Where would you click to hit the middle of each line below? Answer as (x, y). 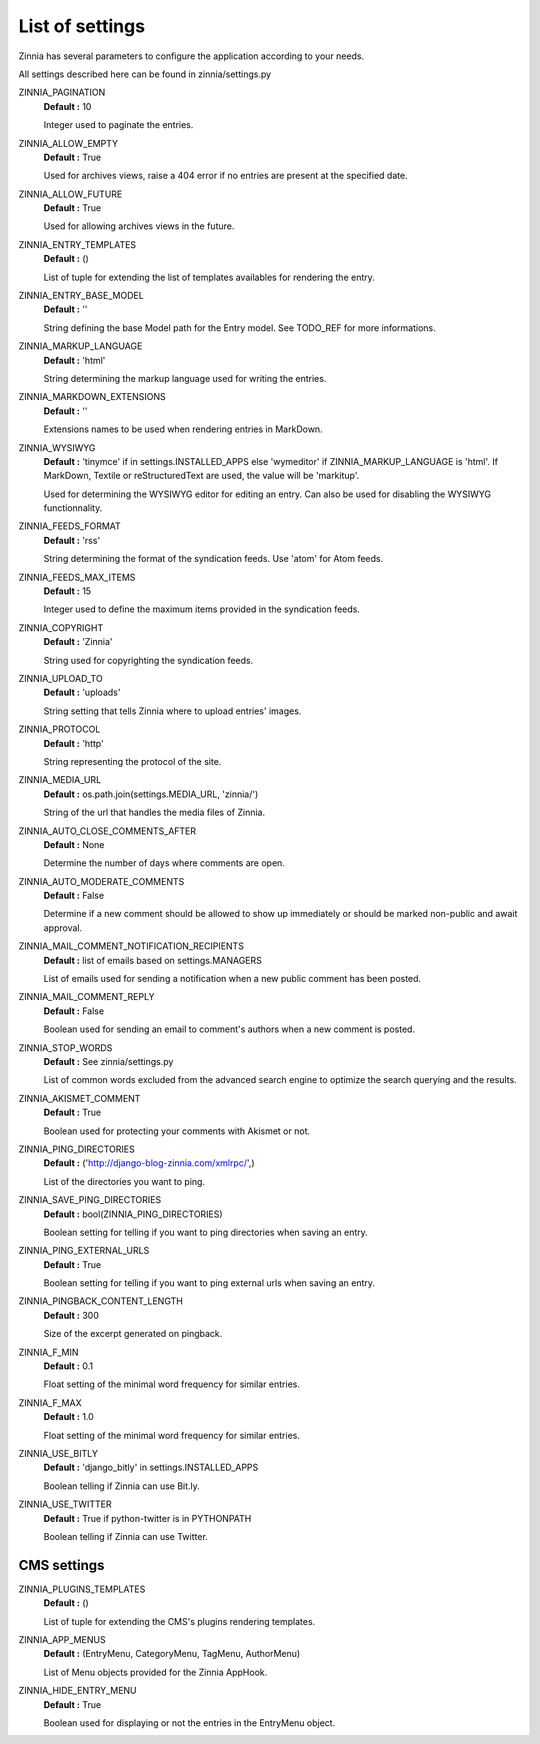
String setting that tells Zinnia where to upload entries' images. (172, 711)
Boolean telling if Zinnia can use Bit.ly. (121, 1486)
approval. (63, 927)
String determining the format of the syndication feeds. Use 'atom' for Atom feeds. (213, 559)
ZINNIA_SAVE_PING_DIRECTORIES (90, 1200)
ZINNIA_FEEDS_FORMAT (70, 526)
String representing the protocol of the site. (132, 761)
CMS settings (61, 1565)
